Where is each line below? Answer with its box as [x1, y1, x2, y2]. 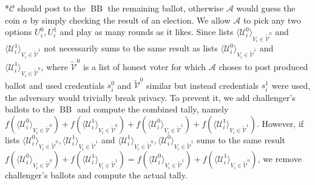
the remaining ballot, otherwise [107, 2, 224, 14]
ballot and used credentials [5, 79, 104, 91]
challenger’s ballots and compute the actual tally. [5, 168, 188, 181]
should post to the [17, 2, 86, 14]
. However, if [257, 117, 304, 129]
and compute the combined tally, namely [76, 103, 229, 115]
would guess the [236, 2, 296, 14]
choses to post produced [218, 60, 308, 73]
